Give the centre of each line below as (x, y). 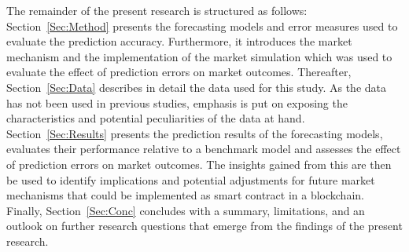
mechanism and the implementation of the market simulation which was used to (199, 56)
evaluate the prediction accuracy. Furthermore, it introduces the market (179, 41)
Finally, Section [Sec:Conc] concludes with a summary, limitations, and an (186, 210)
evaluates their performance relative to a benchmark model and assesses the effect (204, 149)
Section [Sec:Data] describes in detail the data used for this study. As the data (196, 87)
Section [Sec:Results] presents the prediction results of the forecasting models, (195, 133)
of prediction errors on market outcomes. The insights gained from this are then (199, 164)
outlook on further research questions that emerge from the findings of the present (204, 226)
